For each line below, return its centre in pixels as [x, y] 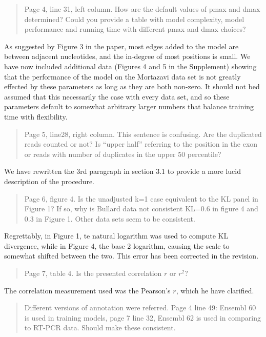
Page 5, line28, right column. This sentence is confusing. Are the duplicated [143, 134]
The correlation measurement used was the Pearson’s [87, 290]
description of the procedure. [49, 181]
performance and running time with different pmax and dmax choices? [135, 29]
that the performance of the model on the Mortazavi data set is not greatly [122, 76]
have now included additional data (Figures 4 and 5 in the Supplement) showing [130, 66]
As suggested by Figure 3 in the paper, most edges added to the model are [121, 46]
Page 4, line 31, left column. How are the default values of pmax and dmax [142, 9]
